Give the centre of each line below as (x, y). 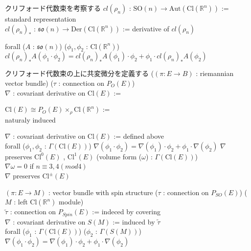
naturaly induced (30, 119)
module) (71, 202)
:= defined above (139, 136)
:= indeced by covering (126, 212)
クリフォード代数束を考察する (53, 8)
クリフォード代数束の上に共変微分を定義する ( (80, 73)
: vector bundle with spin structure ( (103, 192)
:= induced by (134, 221)
